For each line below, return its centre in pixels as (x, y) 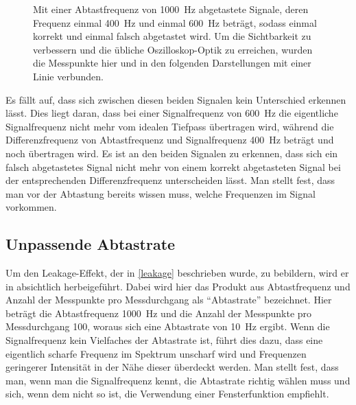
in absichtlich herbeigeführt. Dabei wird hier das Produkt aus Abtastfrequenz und (178, 286)
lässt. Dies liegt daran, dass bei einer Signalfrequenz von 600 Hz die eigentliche (172, 113)
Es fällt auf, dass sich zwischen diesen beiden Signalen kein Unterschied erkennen (176, 99)
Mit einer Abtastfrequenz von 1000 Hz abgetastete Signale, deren (171, 9)
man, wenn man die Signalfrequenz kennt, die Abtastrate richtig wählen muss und (178, 380)
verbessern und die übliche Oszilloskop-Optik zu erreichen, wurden (173, 49)
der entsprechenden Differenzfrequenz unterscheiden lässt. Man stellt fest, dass (170, 180)
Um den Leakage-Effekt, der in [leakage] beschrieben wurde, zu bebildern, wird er (177, 273)
